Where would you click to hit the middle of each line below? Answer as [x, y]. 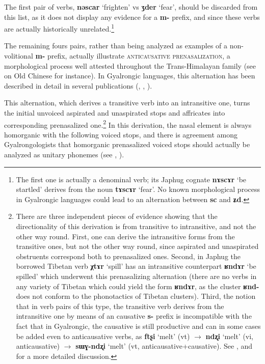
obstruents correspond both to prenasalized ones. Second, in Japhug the [128, 256]
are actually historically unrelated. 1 [59, 28]
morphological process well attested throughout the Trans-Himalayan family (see [130, 65]
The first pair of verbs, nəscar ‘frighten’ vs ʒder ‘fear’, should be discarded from [131, 7]
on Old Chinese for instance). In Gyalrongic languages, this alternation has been [130, 76]
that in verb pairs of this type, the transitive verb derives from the [120, 306]
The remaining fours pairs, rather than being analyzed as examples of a [116, 46]
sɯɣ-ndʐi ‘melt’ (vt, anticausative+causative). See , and [164, 346]
